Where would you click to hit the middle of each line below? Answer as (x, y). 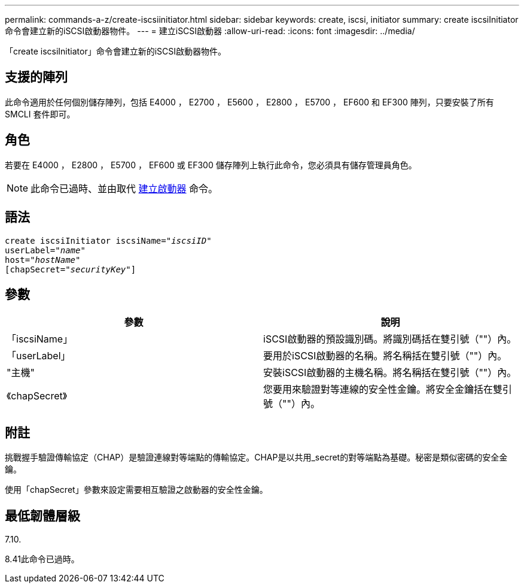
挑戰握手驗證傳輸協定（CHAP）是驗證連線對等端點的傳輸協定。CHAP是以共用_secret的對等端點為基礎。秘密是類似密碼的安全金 (256, 457)
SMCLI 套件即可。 (40, 114)
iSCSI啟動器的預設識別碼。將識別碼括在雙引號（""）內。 (390, 339)
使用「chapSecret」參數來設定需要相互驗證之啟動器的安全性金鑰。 (136, 490)
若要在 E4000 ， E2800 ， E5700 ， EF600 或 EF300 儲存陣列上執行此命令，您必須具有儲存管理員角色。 (211, 165)
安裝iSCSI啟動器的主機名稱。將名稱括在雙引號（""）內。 (390, 373)
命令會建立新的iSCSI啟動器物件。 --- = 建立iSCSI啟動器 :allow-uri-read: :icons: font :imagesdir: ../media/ (210, 31)
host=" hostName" (43, 260)
